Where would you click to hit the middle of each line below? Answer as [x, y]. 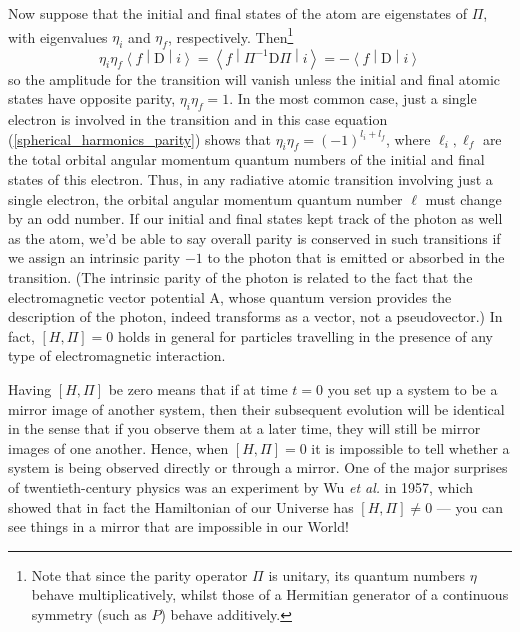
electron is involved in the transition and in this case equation [198, 119]
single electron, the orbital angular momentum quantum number [205, 198]
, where [408, 138]
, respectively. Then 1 [230, 35]
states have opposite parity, [92, 98]
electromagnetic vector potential [106, 296]
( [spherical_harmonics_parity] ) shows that [139, 138]
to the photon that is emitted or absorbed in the [356, 257]
